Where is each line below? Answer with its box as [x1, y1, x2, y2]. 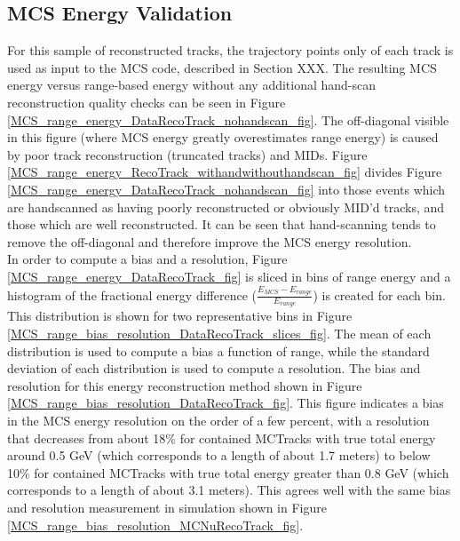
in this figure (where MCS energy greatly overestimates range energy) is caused [7, 128, 439, 147]
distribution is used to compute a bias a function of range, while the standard [7, 341, 430, 360]
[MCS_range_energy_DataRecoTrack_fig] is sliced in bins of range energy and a [7, 267, 451, 285]
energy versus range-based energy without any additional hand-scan [7, 76, 377, 94]
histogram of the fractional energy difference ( [7, 285, 258, 304]
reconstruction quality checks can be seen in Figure [7, 92, 286, 111]
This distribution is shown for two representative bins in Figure [7, 306, 353, 325]
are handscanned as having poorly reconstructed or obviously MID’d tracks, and [7, 197, 445, 216]
